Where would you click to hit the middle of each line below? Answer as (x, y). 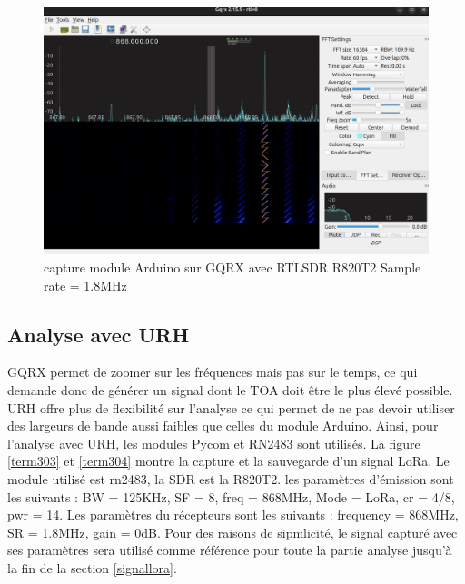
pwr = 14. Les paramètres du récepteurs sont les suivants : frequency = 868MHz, (233, 515)
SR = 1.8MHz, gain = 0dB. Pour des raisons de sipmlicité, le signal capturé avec (232, 532)
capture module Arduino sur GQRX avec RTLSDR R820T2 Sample (232, 267)
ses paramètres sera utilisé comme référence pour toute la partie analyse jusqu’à (230, 550)
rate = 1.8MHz (85, 285)
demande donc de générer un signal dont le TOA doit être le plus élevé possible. (230, 390)
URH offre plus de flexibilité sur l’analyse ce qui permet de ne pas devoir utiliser (231, 407)
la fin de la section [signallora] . (92, 567)
